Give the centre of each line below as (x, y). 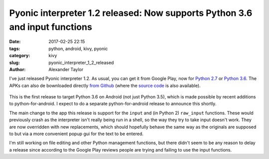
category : (20, 56)
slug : (14, 63)
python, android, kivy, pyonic (78, 48)
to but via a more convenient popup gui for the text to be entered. (76, 134)
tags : (15, 48)
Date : (15, 42)
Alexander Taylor (66, 69)
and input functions (51, 27)
